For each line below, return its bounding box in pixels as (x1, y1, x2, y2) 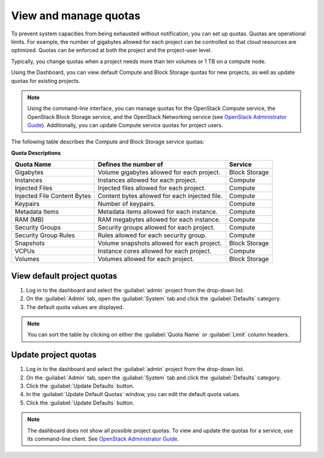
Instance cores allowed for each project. (97, 247, 212, 255)
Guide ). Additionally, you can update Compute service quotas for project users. (27, 122, 223, 129)
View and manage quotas (11, 9, 141, 22)
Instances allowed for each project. (97, 176, 197, 184)
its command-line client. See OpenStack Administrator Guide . (27, 435, 179, 442)
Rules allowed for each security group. (97, 231, 207, 240)
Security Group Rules (14, 231, 75, 240)
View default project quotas (11, 271, 118, 281)
